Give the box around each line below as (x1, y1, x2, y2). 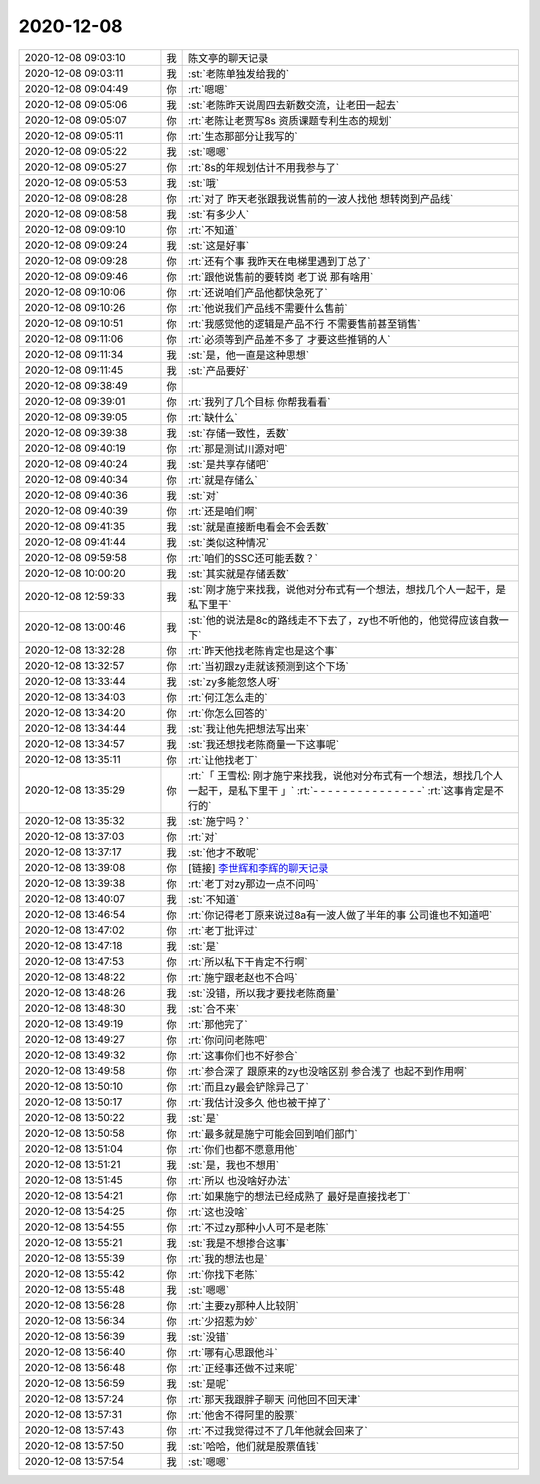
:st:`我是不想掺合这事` (188, 1236, 290, 1250)
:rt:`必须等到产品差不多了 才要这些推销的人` (188, 332, 391, 346)
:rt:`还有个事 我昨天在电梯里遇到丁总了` (188, 254, 371, 268)
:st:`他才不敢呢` (188, 845, 260, 859)
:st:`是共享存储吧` (188, 457, 270, 471)
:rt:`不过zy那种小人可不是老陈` (188, 1220, 329, 1234)
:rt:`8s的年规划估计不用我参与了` (188, 160, 340, 174)
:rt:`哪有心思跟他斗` (188, 1345, 279, 1359)
